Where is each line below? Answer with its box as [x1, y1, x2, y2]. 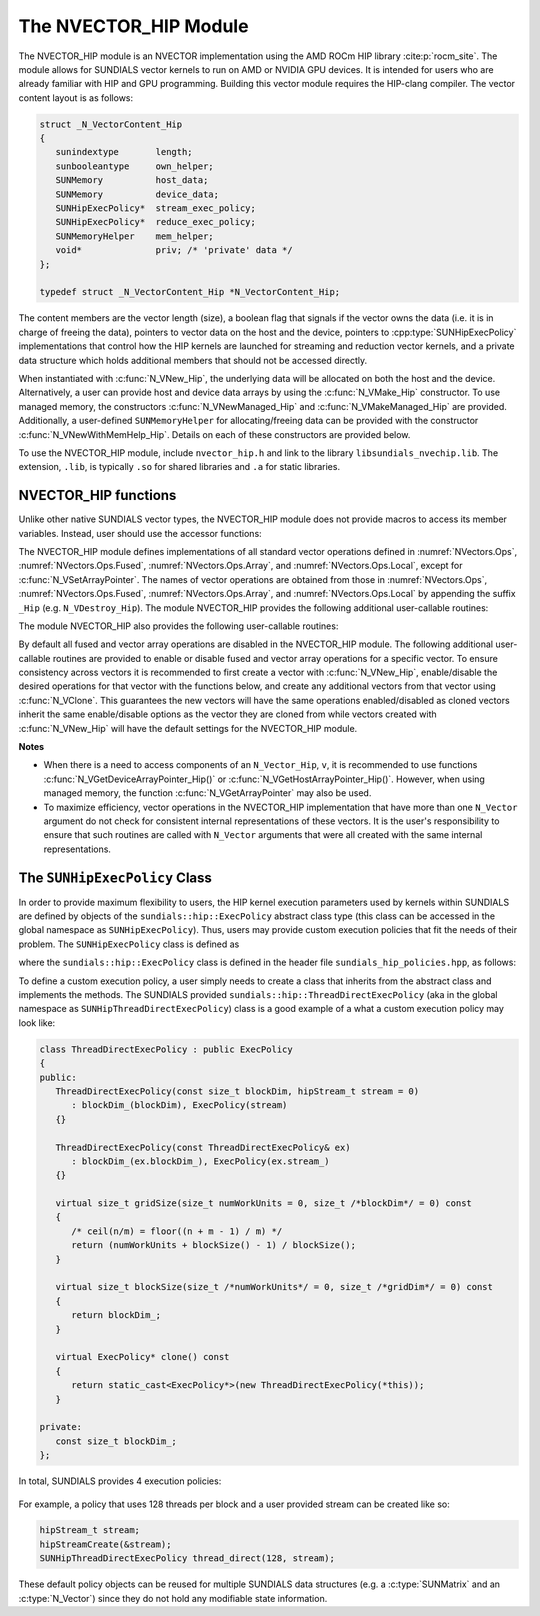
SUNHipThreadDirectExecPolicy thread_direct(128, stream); [39, 1553, 335, 1564]
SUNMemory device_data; [55, 188, 220, 200]
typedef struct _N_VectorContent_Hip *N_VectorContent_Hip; [39, 286, 341, 298]
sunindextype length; [55, 146, 194, 158]
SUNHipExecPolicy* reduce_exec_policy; [55, 216, 257, 228]
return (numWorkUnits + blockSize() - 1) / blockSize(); [71, 1240, 357, 1251]
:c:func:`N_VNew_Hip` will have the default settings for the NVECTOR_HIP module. [18, 722, 358, 734]
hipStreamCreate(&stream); [39, 1538, 172, 1550]
